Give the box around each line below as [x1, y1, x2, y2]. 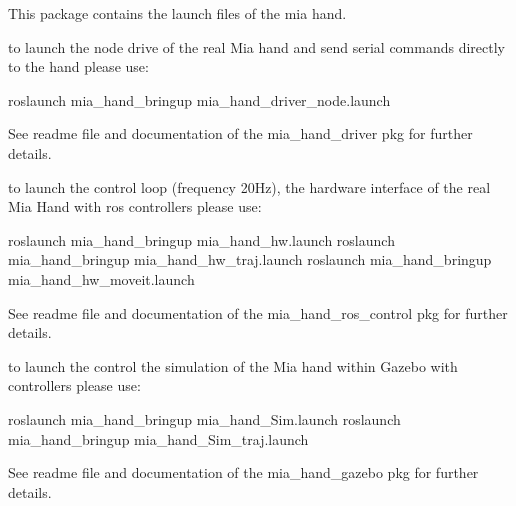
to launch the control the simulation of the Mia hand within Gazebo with [8, 355, 458, 376]
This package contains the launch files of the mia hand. [8, 3, 347, 23]
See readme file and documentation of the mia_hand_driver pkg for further [8, 123, 473, 144]
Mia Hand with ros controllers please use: [8, 196, 262, 217]
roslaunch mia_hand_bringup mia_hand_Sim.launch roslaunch [8, 408, 401, 429]
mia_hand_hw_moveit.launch [8, 268, 195, 289]
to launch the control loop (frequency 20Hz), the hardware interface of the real [8, 176, 491, 197]
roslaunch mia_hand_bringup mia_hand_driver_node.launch [8, 89, 391, 110]
